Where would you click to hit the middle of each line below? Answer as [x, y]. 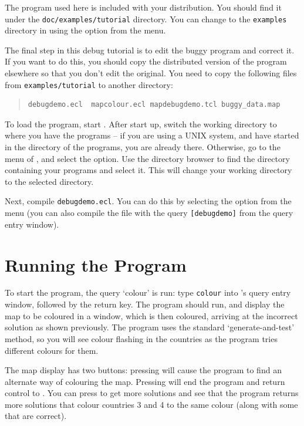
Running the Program [96, 264]
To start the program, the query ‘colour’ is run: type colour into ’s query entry [148, 293]
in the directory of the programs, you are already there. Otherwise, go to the [143, 147]
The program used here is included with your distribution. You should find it [143, 7]
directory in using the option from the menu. [85, 30]
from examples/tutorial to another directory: [89, 84]
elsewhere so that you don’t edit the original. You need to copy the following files [151, 73]
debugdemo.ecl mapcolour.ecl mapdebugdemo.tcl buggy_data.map [154, 105]
